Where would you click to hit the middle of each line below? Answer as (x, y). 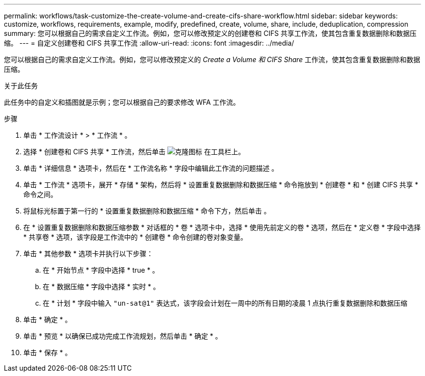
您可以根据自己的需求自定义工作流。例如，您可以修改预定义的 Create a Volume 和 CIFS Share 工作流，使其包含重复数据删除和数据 (212, 59)
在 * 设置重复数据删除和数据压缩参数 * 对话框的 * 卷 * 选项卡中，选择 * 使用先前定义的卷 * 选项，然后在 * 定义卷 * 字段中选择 (222, 227)
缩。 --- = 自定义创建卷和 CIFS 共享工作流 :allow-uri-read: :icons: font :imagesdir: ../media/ (149, 43)
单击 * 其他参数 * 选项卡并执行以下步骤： (88, 253)
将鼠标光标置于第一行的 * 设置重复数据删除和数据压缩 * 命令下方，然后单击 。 (147, 211)
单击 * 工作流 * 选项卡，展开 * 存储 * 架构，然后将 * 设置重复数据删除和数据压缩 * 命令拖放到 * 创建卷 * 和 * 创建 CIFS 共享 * (221, 185)
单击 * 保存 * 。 (48, 352)
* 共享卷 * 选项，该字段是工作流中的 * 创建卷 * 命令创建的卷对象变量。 (135, 237)
